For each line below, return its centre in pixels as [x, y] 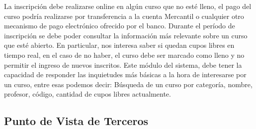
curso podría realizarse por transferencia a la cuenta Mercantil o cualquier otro [124, 16]
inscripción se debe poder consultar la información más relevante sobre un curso [126, 35]
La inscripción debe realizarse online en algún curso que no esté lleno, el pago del [128, 6]
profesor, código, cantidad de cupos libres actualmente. [87, 94]
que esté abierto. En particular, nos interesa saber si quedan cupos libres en [119, 45]
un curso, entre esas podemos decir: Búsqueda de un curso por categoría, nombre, [128, 84]
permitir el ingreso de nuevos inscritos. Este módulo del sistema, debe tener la [123, 64]
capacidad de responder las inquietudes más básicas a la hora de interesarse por [125, 74]
